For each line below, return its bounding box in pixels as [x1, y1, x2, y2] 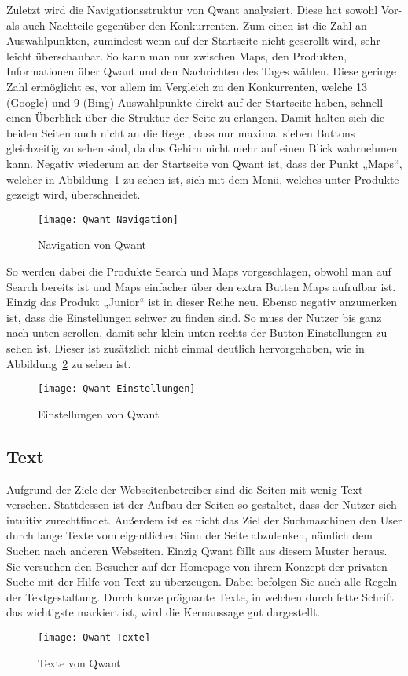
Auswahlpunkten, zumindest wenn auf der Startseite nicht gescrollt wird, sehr [6, 32, 380, 49]
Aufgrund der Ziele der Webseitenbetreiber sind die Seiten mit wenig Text [6, 481, 363, 497]
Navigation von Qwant [38, 236, 147, 253]
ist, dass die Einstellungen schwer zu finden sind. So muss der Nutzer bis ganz [6, 309, 382, 325]
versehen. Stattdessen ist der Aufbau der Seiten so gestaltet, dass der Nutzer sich [6, 496, 397, 513]
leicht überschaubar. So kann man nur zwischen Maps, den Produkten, [6, 47, 347, 64]
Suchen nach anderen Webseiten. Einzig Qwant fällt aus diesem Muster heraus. [6, 542, 388, 558]
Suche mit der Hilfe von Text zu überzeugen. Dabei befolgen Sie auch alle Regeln [6, 573, 398, 590]
